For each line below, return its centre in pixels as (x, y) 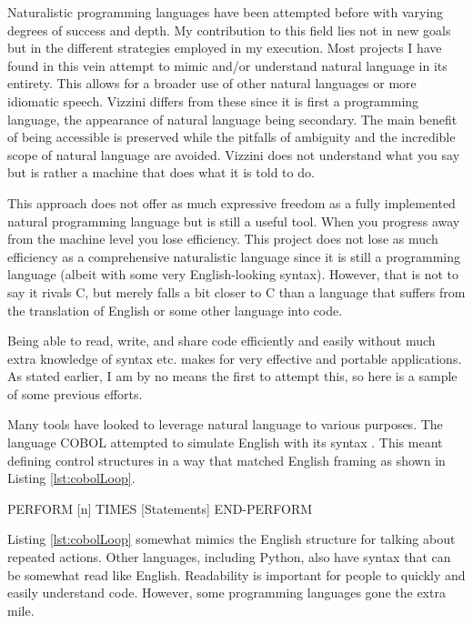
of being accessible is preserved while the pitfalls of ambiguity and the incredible (231, 137)
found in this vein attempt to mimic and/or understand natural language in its (227, 65)
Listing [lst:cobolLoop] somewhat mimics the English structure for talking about (231, 539)
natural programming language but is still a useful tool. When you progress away (234, 221)
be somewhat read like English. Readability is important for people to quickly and (236, 574)
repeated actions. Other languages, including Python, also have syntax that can (229, 557)
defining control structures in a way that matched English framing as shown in (226, 460)
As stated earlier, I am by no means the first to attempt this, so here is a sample (232, 376)
